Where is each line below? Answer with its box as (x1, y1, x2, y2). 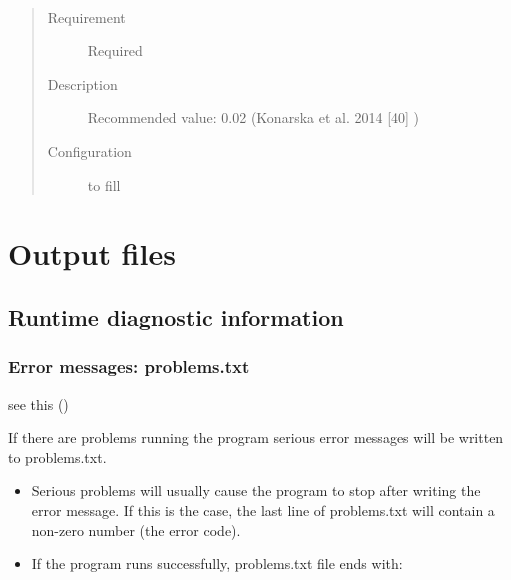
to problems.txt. (8, 446, 107, 467)
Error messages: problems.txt (8, 354, 250, 379)
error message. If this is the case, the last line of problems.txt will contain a (31, 499, 495, 520)
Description (47, 73, 118, 94)
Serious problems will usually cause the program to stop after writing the (31, 480, 481, 501)
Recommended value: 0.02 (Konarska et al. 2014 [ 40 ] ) (87, 107, 420, 128)
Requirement (47, 6, 126, 27)
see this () (8, 393, 69, 414)
